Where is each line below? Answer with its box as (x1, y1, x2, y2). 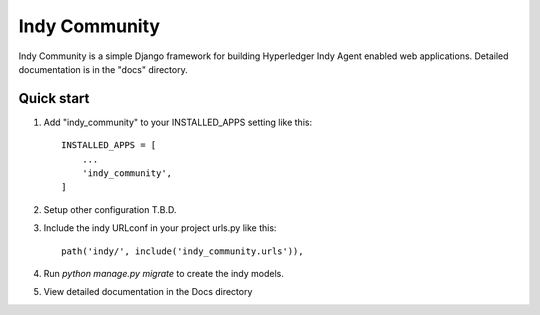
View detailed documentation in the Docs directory (43, 286, 253, 298)
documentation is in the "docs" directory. (18, 63, 189, 75)
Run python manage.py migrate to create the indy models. (43, 267, 285, 279)
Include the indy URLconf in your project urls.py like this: (43, 222, 277, 234)
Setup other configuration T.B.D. (43, 203, 177, 215)
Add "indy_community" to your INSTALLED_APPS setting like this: (43, 116, 313, 128)
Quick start (18, 90, 90, 107)
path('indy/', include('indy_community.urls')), (61, 245, 304, 257)
